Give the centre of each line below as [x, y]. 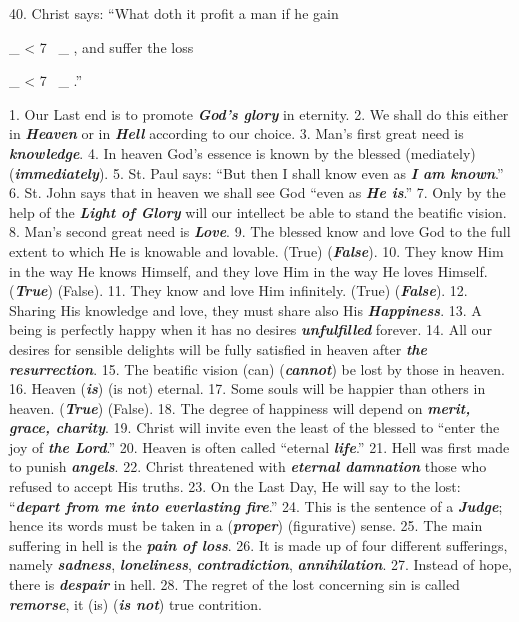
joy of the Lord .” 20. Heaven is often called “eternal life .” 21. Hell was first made [259, 446]
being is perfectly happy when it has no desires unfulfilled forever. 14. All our [250, 329]
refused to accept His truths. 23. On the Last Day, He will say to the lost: [235, 486]
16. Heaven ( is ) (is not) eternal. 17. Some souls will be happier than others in [247, 388]
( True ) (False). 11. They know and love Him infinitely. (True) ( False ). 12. [238, 290]
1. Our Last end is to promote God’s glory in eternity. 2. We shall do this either [259, 113]
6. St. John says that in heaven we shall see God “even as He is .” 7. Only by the [257, 192]
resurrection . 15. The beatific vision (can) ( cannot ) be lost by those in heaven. [257, 368]
